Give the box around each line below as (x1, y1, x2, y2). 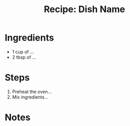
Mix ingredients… (12, 94, 49, 100)
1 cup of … (12, 49, 34, 55)
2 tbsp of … (12, 54, 36, 60)
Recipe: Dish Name (44, 4, 125, 15)
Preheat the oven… (12, 89, 52, 95)
